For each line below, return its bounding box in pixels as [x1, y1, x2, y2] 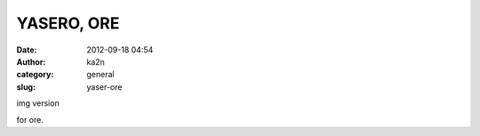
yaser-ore [86, 81, 123, 92]
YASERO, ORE [16, 13, 120, 33]
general [86, 69, 115, 80]
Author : [16, 56, 46, 67]
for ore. [16, 114, 44, 124]
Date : [16, 44, 37, 55]
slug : [16, 81, 36, 92]
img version [16, 98, 60, 108]
